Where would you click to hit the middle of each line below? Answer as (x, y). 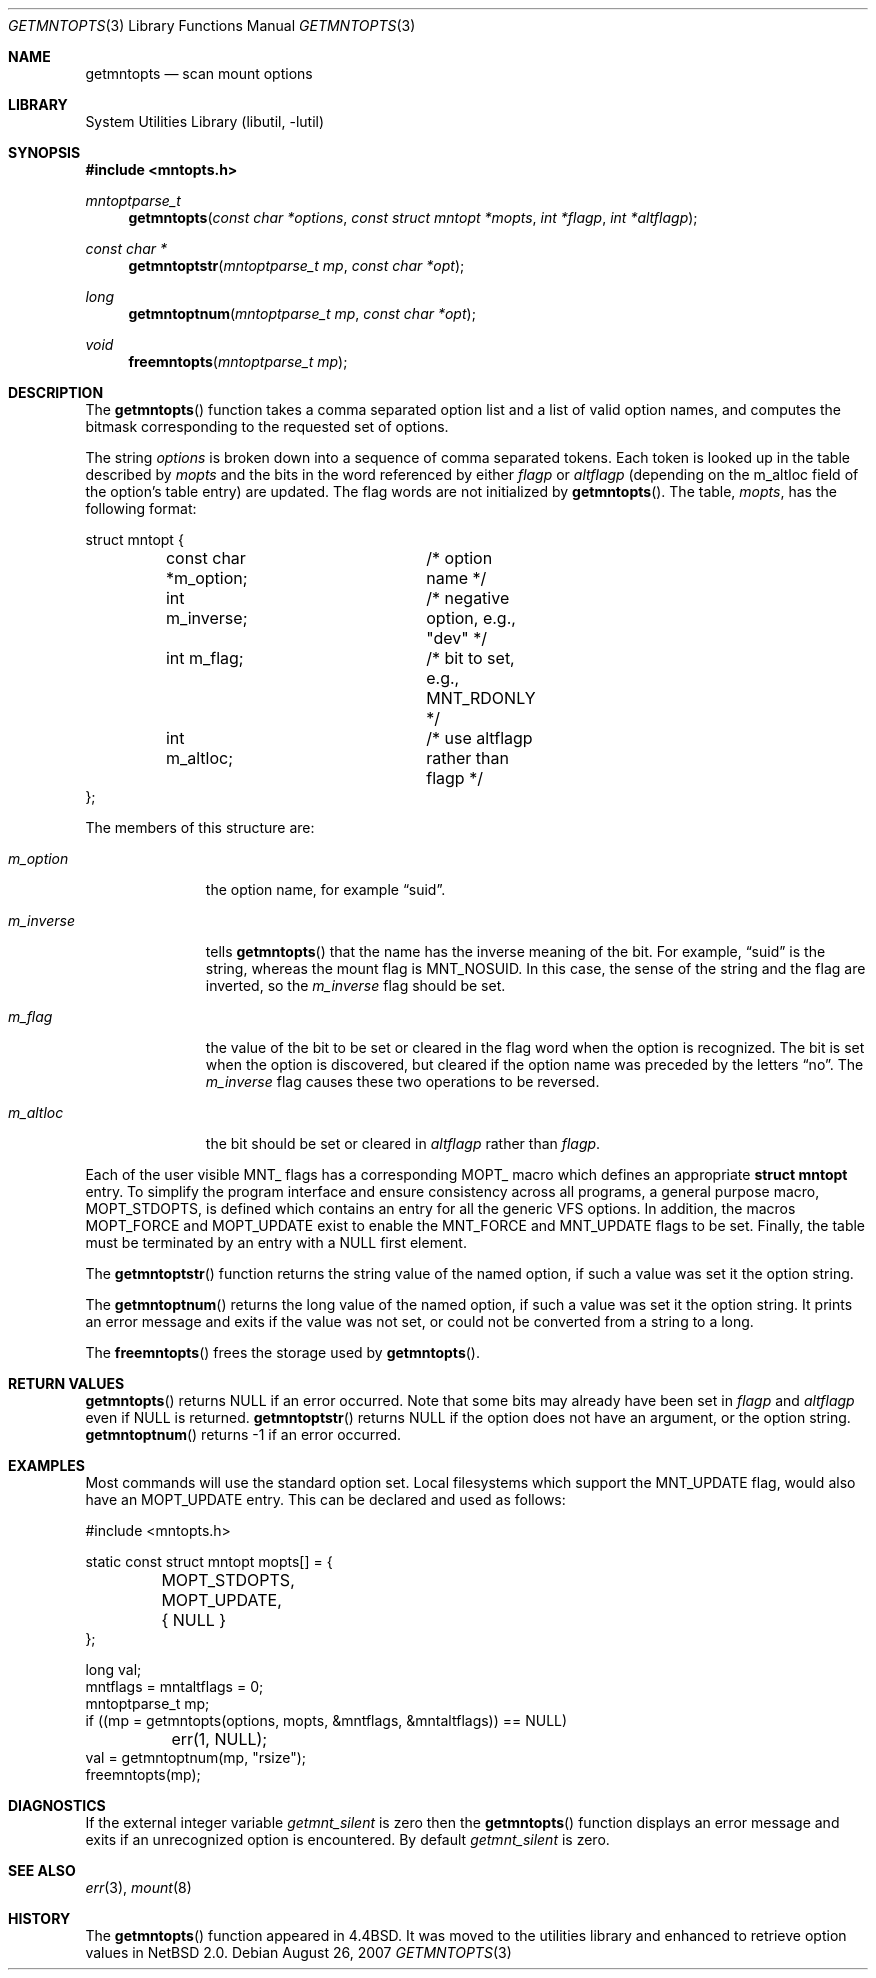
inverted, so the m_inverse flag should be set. (355, 985)
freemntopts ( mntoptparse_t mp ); (238, 361)
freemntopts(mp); (143, 1774)
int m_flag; (204, 658)
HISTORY (39, 1918)
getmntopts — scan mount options (199, 73)
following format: (141, 508)
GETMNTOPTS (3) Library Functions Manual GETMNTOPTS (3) (212, 25)
